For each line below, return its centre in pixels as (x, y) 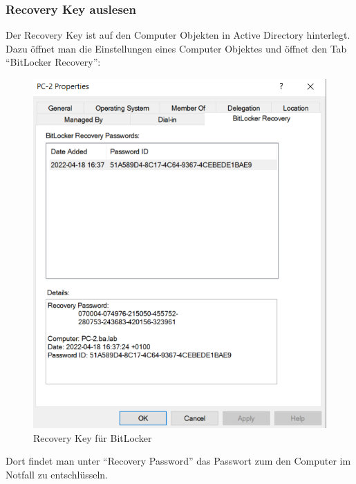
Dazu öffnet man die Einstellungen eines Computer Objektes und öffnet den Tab (176, 48)
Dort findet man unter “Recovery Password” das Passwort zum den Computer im (178, 461)
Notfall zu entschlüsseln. (57, 475)
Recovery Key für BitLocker (93, 437)
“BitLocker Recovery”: (53, 62)
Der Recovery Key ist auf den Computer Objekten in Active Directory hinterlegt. (178, 35)
